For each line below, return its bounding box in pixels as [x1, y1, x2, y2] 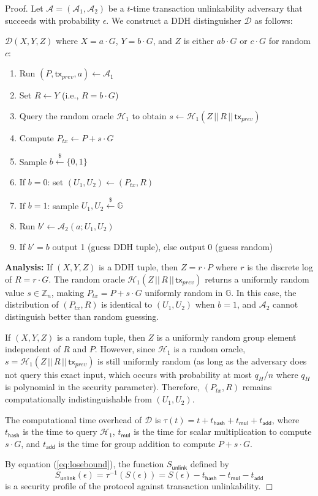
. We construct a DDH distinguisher [106, 13, 241, 26]
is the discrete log [247, 261, 313, 273]
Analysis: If [5, 261, 53, 273]
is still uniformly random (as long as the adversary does [97, 354, 307, 367]
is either [183, 34, 214, 47]
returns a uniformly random [205, 272, 309, 285]
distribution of [5, 298, 59, 311]
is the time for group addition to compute [58, 437, 216, 450]
